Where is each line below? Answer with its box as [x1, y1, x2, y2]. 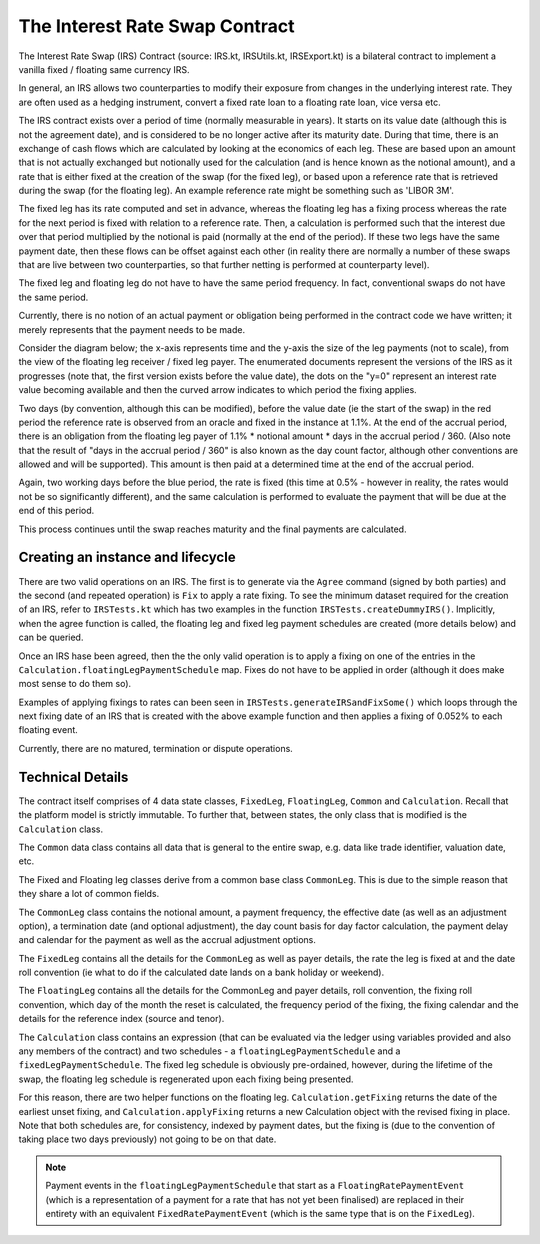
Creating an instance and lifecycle [18, 549, 236, 566]
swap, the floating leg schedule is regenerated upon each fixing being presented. [18, 1073, 354, 1085]
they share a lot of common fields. [18, 888, 160, 900]
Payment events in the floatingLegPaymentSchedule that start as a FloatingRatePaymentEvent [45, 1180, 465, 1192]
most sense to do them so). [18, 678, 132, 690]
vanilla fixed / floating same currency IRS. [18, 63, 190, 75]
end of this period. [18, 505, 95, 517]
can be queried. [18, 631, 84, 644]
